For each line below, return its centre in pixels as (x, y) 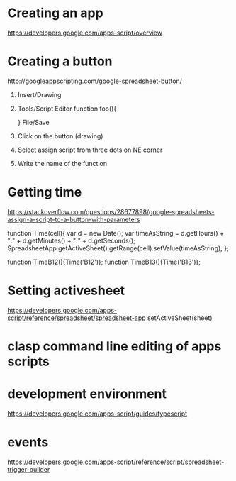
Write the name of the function (62, 163)
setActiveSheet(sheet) (180, 318)
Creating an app (56, 13)
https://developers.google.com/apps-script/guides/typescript (97, 414)
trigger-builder (29, 469)
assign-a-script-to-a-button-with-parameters (74, 219)
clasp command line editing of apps (114, 346)
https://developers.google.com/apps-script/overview (85, 33)
